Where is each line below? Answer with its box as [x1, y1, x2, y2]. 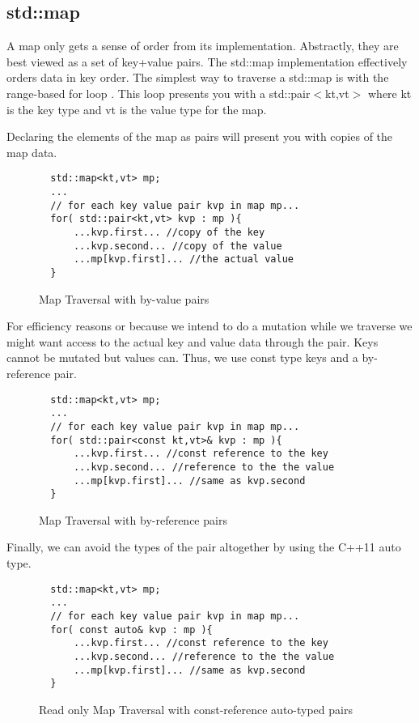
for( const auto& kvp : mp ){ [50, 623, 213, 636]
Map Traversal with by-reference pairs [39, 511, 227, 528]
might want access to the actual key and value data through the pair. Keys [6, 333, 379, 350]
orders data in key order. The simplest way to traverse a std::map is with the [6, 69, 389, 86]
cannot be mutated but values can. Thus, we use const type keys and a [6, 349, 358, 366]
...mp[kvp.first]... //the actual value [73, 253, 294, 266]
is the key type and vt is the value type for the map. [6, 100, 267, 117]
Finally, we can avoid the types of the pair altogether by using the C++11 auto [6, 538, 401, 555]
